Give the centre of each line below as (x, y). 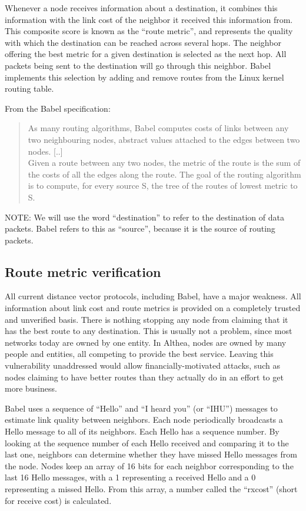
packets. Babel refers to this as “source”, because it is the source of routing (140, 228)
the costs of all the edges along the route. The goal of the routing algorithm (164, 174)
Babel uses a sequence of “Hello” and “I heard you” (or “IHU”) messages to (141, 408)
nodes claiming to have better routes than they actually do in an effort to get (144, 377)
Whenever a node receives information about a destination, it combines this (141, 8)
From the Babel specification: (58, 108)
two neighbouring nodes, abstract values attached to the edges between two (164, 139)
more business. (31, 388)
